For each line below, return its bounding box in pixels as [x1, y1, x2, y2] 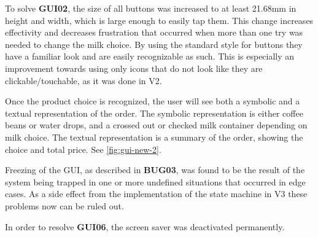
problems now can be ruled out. [5, 199, 124, 212]
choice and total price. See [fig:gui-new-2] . [5, 142, 161, 155]
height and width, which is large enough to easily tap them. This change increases [5, 14, 314, 26]
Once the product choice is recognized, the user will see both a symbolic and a [5, 95, 300, 107]
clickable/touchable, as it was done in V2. [5, 74, 162, 87]
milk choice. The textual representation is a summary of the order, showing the [5, 130, 303, 143]
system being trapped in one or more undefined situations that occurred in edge [5, 175, 306, 188]
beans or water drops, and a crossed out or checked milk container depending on [5, 118, 308, 131]
